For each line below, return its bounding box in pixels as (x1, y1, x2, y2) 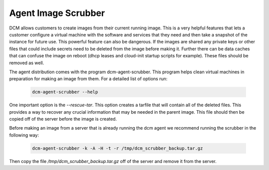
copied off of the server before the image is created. (9, 116, 117, 122)
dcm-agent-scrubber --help (32, 89, 98, 95)
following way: (9, 132, 39, 138)
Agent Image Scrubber (9, 7, 105, 18)
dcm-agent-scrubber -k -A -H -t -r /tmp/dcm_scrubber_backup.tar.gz (32, 145, 203, 151)
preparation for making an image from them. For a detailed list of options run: (9, 76, 168, 82)
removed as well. (9, 60, 44, 66)
